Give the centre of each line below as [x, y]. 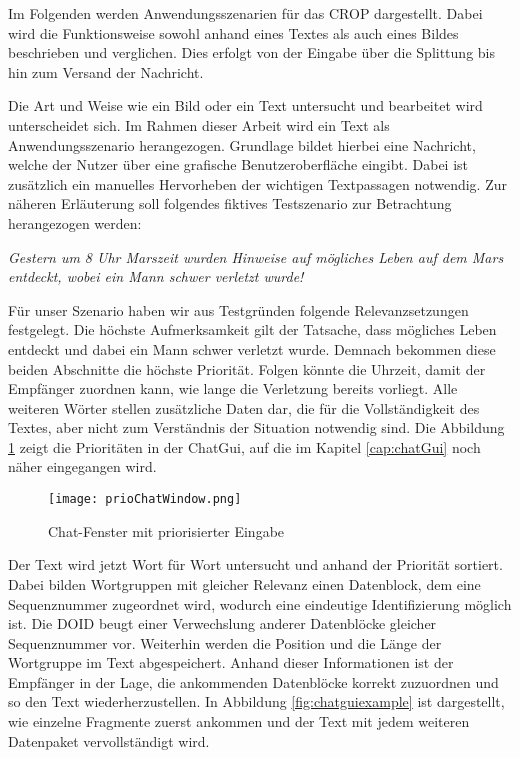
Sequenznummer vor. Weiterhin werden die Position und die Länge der [225, 642]
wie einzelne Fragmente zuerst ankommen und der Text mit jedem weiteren [239, 721]
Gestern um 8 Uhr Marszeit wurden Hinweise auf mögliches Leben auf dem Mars [256, 256]
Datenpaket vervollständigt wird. [109, 740]
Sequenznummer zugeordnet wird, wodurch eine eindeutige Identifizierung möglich [260, 603]
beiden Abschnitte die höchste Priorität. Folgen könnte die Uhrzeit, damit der [247, 368]
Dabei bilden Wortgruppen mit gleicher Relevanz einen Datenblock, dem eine [244, 583]
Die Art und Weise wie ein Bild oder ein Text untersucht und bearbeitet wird [245, 105]
